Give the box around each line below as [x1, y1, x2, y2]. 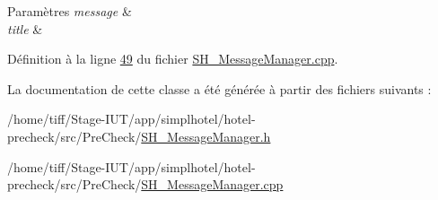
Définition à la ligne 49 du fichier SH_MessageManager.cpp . [7, 49, 338, 68]
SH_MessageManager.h [141, 126, 271, 145]
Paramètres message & [7, 2, 132, 20]
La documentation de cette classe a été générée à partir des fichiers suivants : [7, 79, 432, 98]
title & [7, 19, 43, 38]
